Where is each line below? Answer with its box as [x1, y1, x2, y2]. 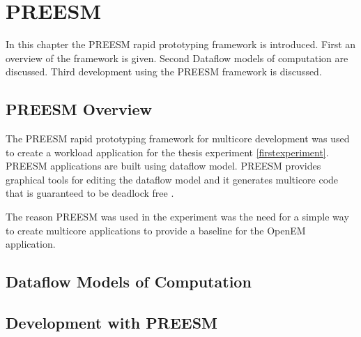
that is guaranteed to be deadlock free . [6, 186, 174, 200]
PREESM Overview [6, 98, 152, 120]
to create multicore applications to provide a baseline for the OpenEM [6, 223, 306, 237]
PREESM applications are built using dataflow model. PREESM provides [6, 158, 321, 173]
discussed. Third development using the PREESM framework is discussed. [6, 64, 322, 79]
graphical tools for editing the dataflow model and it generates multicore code [6, 172, 339, 186]
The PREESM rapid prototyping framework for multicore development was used [6, 131, 350, 146]
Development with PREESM [6, 312, 218, 334]
